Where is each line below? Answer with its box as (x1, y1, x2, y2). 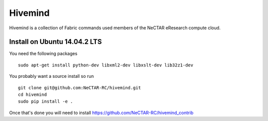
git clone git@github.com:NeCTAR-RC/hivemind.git (18, 85, 141, 90)
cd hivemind (18, 92, 47, 98)
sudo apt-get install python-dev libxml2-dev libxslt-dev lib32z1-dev (18, 62, 194, 68)
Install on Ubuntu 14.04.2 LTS (9, 38, 102, 46)
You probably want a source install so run (9, 73, 94, 79)
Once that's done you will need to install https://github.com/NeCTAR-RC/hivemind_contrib (9, 110, 194, 116)
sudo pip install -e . (18, 99, 73, 104)
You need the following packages (9, 51, 78, 57)
